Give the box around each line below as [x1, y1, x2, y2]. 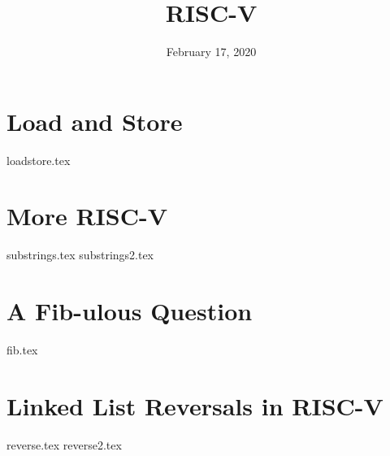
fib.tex [6, 341, 38, 358]
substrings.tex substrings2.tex [6, 246, 154, 263]
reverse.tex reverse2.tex [6, 436, 122, 453]
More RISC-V [6, 199, 168, 232]
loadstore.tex [6, 151, 71, 168]
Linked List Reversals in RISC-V [6, 389, 383, 422]
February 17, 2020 [166, 43, 257, 60]
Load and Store [6, 104, 183, 137]
